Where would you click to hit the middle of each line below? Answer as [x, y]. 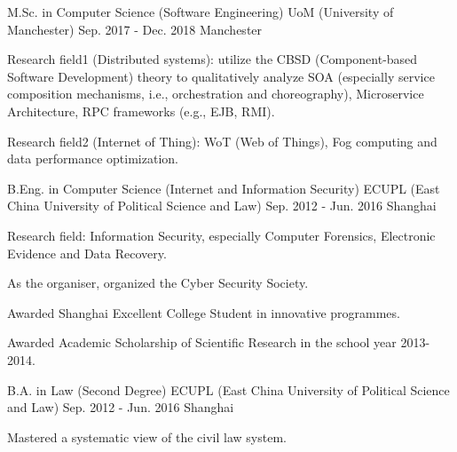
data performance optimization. [93, 159]
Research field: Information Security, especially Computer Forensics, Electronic [221, 235]
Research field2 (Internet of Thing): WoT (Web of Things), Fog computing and [222, 141]
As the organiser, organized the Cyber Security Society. [158, 283]
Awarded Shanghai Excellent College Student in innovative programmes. [204, 312]
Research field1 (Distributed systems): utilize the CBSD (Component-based [213, 59]
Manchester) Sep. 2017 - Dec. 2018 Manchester [135, 29]
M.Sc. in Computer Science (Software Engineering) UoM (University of [201, 12]
